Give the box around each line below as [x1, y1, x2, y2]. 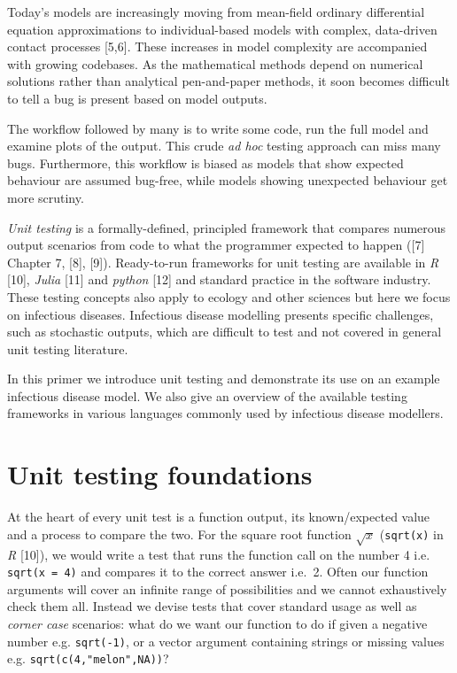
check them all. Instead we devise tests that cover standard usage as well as [7, 597, 417, 615]
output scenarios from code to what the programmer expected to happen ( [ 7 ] [7, 236, 425, 254]
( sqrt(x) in [379, 524, 444, 543]
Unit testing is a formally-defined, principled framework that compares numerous [7, 218, 446, 236]
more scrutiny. [7, 188, 84, 206]
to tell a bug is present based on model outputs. [7, 89, 267, 107]
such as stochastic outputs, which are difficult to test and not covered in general [7, 322, 442, 341]
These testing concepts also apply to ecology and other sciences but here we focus [7, 287, 451, 306]
